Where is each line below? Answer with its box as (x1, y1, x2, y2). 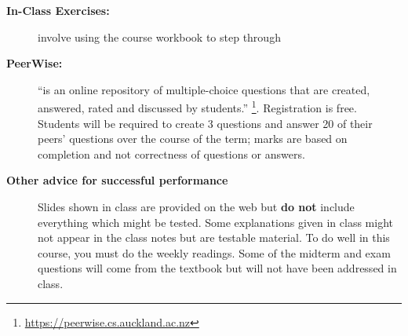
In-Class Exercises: (6, 2, 110, 18)
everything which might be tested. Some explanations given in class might (38, 214, 393, 230)
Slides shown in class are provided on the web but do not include (38, 199, 355, 214)
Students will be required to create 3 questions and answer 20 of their (38, 115, 373, 131)
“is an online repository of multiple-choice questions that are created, (38, 81, 370, 97)
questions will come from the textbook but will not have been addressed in (38, 260, 397, 276)
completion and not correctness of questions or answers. (38, 145, 305, 162)
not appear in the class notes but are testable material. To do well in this (38, 229, 390, 246)
